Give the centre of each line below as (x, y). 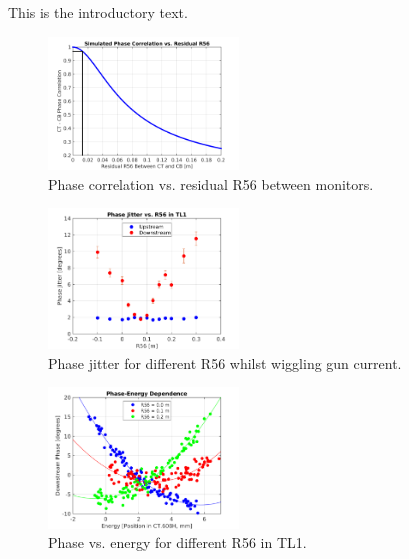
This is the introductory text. (98, 12)
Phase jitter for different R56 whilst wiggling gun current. (225, 362)
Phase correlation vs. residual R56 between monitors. (211, 183)
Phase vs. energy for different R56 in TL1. (177, 542)
